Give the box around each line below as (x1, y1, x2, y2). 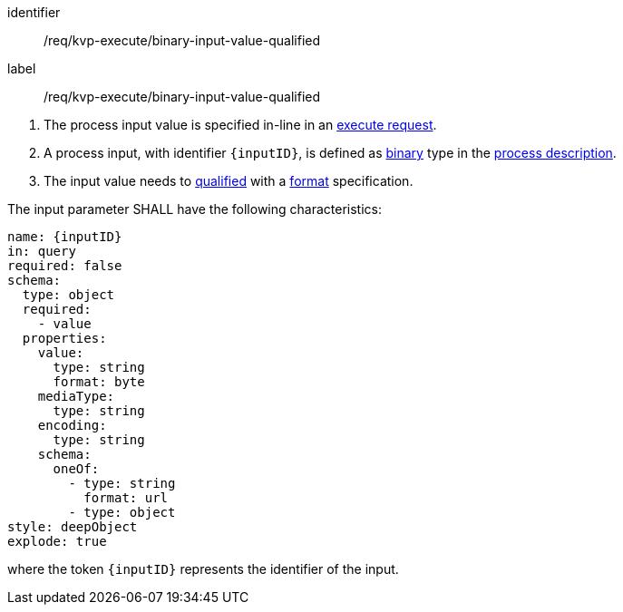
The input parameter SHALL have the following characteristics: (7, 201, 382, 217)
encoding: (37, 418, 107, 432)
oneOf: (53, 461, 100, 476)
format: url (83, 491, 169, 505)
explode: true (7, 534, 107, 549)
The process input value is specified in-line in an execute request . (44, 117, 437, 132)
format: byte (53, 374, 145, 389)
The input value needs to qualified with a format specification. (44, 173, 414, 189)
